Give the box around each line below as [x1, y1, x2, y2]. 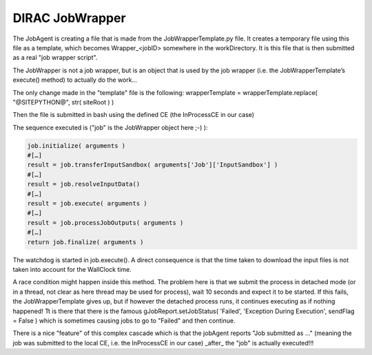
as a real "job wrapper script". [12, 54, 98, 62]
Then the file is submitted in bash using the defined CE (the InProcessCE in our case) [12, 111, 255, 119]
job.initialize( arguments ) [27, 142, 126, 149]
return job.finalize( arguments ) [27, 238, 144, 246]
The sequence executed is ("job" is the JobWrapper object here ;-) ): [12, 123, 208, 131]
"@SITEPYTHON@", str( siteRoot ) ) [12, 98, 114, 106]
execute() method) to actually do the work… [12, 76, 138, 84]
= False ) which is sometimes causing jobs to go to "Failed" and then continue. [12, 316, 236, 325]
